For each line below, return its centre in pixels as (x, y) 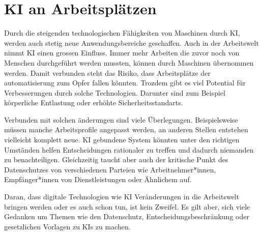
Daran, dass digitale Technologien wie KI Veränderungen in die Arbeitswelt (122, 197)
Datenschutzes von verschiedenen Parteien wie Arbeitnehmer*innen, (110, 169)
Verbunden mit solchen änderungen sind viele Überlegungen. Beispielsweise (121, 119)
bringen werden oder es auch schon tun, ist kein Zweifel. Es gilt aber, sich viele (127, 206)
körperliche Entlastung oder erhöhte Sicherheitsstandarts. (94, 102)
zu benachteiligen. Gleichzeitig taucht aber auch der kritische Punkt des (116, 159)
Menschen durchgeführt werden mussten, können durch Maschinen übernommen (129, 62)
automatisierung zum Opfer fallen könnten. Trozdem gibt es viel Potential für (125, 83)
